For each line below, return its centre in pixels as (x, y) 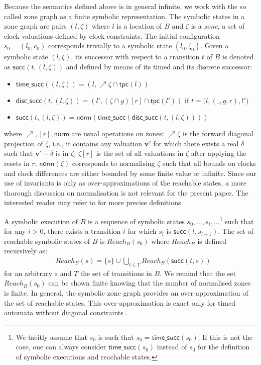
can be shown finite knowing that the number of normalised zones (150, 283)
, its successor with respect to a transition (135, 57)
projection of (24, 143)
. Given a (215, 45)
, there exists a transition (82, 231)
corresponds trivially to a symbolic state (110, 45)
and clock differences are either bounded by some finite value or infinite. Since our (130, 173)
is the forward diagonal (218, 133)
